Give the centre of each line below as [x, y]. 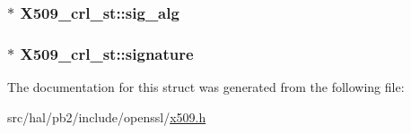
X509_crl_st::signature [107, 53]
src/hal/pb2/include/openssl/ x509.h [107, 116]
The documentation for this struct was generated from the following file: [206, 87]
